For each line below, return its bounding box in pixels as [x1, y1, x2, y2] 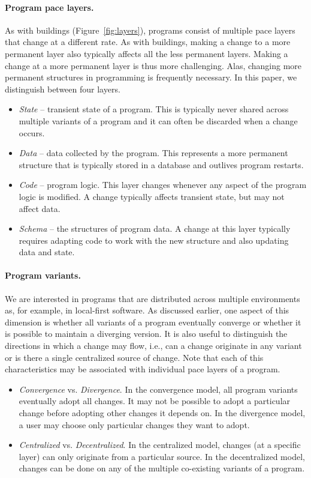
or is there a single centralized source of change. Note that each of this [5, 351, 264, 363]
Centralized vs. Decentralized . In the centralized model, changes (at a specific [19, 438, 301, 451]
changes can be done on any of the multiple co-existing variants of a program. [19, 462, 305, 474]
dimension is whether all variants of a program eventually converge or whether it [5, 315, 301, 328]
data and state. [19, 246, 75, 258]
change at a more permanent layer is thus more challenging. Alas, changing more [5, 59, 302, 71]
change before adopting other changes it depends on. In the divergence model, [19, 407, 306, 419]
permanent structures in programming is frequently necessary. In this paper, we [5, 71, 297, 83]
